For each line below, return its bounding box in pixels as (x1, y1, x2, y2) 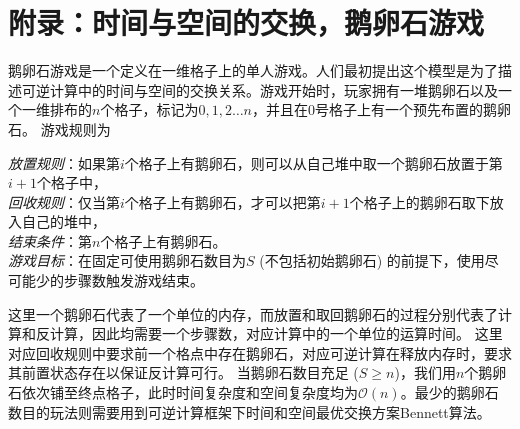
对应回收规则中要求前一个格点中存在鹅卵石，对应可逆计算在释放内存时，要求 (8, 342, 512, 363)
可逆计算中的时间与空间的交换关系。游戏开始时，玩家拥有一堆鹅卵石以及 (21, 79, 498, 100)
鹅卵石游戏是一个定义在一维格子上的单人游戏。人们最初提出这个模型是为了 (8, 60, 498, 81)
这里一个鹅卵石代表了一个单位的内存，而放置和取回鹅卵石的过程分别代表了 (8, 303, 498, 324)
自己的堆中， (21, 211, 106, 232)
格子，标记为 (114, 99, 199, 120)
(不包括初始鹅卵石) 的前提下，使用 (259, 250, 485, 271)
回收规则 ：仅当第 (8, 191, 120, 212)
